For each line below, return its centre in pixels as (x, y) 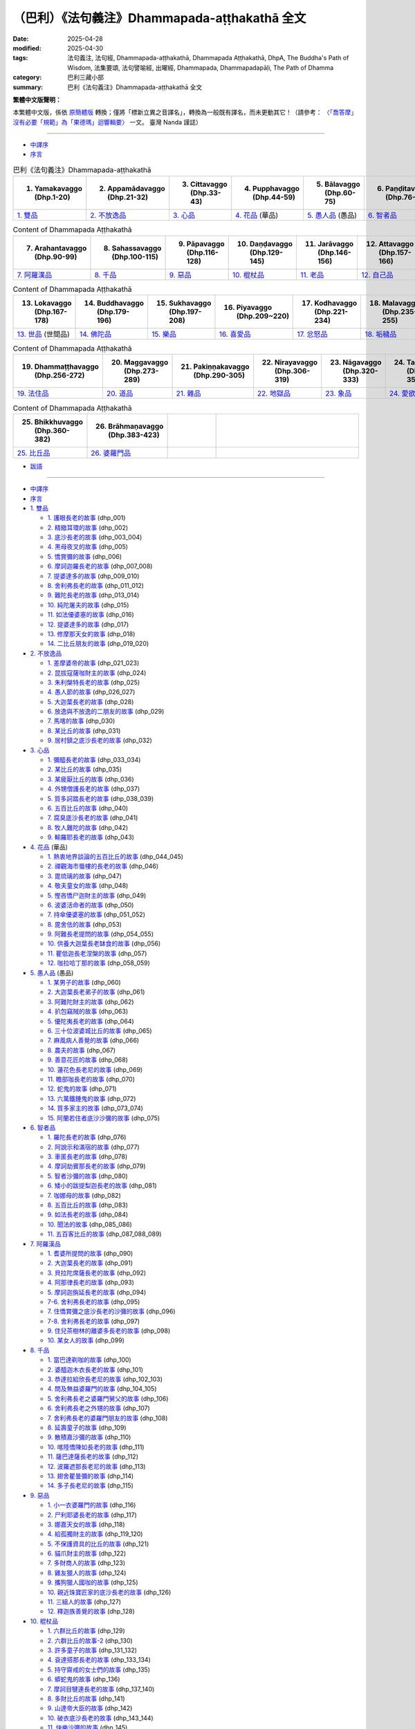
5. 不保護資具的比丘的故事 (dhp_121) (98, 1544)
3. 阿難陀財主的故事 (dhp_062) (91, 1001)
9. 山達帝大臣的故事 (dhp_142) (90, 1708)
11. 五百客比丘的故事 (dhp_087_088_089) (104, 1234)
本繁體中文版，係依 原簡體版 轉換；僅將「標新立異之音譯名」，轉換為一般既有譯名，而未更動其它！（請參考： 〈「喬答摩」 (185, 112)
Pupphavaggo (276, 189)
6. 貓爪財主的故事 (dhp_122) (87, 1553)
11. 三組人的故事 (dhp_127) (84, 1602)
